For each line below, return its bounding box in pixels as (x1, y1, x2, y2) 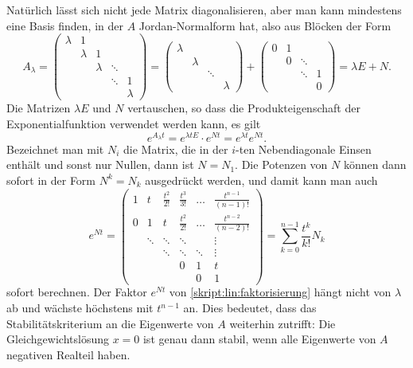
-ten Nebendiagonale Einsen (236, 140, 372, 157)
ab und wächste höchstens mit (6, 299, 154, 316)
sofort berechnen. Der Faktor (6, 284, 147, 300)
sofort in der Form (6, 171, 96, 188)
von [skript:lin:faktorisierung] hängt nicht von (169, 284, 392, 300)
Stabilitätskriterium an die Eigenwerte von (6, 315, 214, 331)
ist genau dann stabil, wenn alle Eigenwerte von (142, 331, 376, 347)
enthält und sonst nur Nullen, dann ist (6, 156, 194, 173)
